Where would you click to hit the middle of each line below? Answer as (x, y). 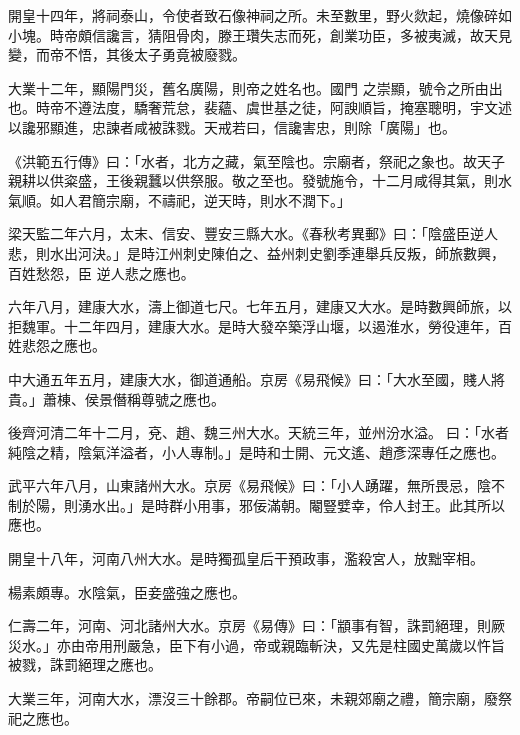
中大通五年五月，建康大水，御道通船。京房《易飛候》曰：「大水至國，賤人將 (256, 378)
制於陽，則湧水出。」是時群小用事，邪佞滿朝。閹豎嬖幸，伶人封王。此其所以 (256, 504)
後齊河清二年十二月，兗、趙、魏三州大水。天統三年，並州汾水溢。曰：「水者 (258, 432)
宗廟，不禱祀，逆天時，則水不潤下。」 (228, 199)
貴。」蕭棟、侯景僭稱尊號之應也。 (116, 398)
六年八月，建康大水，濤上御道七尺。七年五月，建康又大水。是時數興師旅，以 (260, 306)
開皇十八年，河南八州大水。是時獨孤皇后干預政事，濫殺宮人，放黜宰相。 (246, 558)
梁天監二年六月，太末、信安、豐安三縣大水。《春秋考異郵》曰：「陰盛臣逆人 (253, 233)
